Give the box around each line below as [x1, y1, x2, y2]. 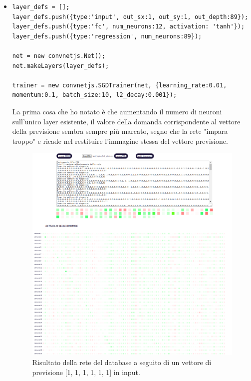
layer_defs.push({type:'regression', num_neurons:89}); [12, 32, 202, 40]
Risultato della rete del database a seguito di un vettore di [32, 357, 212, 368]
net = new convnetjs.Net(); [12, 52, 105, 59]
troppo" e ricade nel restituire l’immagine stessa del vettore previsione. [12, 135, 228, 146]
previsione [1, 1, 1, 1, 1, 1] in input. [32, 367, 140, 377]
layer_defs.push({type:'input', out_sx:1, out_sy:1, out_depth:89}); [12, 13, 249, 20]
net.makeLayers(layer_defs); [12, 62, 109, 69]
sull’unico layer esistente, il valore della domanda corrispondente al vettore [12, 116, 241, 126]
